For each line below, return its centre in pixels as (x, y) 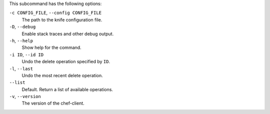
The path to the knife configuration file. (62, 19)
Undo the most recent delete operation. (62, 75)
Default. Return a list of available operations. (67, 89)
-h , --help (21, 40)
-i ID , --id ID (26, 54)
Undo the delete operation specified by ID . (66, 62)
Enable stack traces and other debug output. (68, 34)
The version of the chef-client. (53, 103)
